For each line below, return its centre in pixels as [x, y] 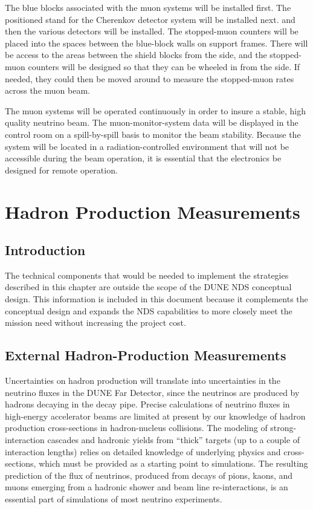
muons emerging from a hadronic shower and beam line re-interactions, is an [147, 487]
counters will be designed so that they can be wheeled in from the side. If [164, 66]
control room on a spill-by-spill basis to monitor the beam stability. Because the [153, 134]
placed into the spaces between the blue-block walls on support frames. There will [156, 43]
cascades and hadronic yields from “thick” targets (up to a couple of [174, 440]
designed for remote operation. [61, 170]
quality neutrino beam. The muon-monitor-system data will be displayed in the [152, 122]
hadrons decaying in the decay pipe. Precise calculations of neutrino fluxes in [147, 404]
